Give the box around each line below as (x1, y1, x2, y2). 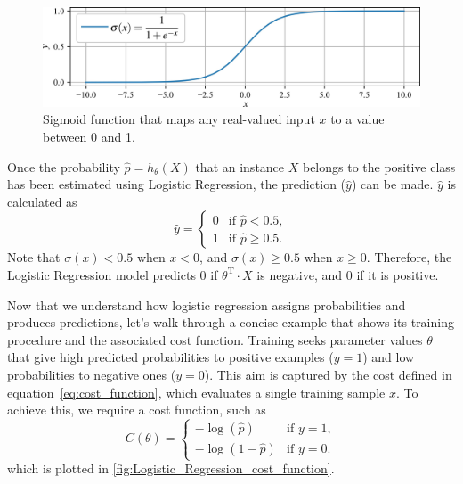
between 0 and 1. (43, 127, 135, 145)
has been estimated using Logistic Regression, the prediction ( (7, 175, 346, 193)
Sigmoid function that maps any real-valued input (43, 110, 315, 128)
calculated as (7, 192, 77, 210)
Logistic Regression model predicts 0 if (7, 265, 218, 283)
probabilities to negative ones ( (7, 365, 176, 383)
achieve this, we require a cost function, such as (7, 400, 266, 419)
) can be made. (351, 175, 434, 193)
